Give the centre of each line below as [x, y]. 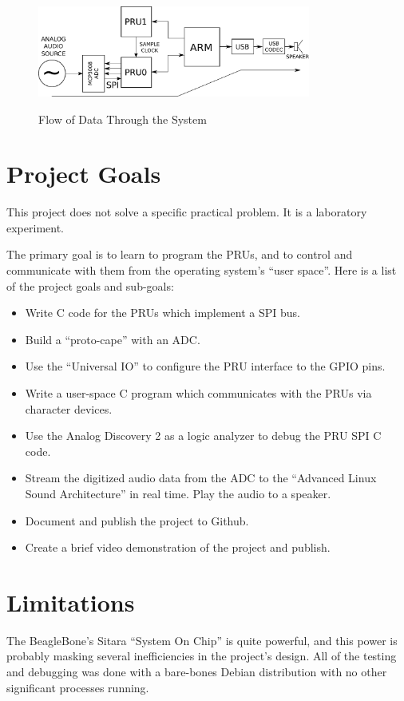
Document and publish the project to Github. [137, 520]
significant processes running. [78, 687]
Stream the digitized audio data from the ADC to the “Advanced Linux [201, 478]
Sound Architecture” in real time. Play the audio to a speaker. [178, 493]
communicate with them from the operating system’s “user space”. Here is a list [202, 270]
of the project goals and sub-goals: [90, 285]
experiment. [35, 227]
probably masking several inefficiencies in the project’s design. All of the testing [202, 656]
